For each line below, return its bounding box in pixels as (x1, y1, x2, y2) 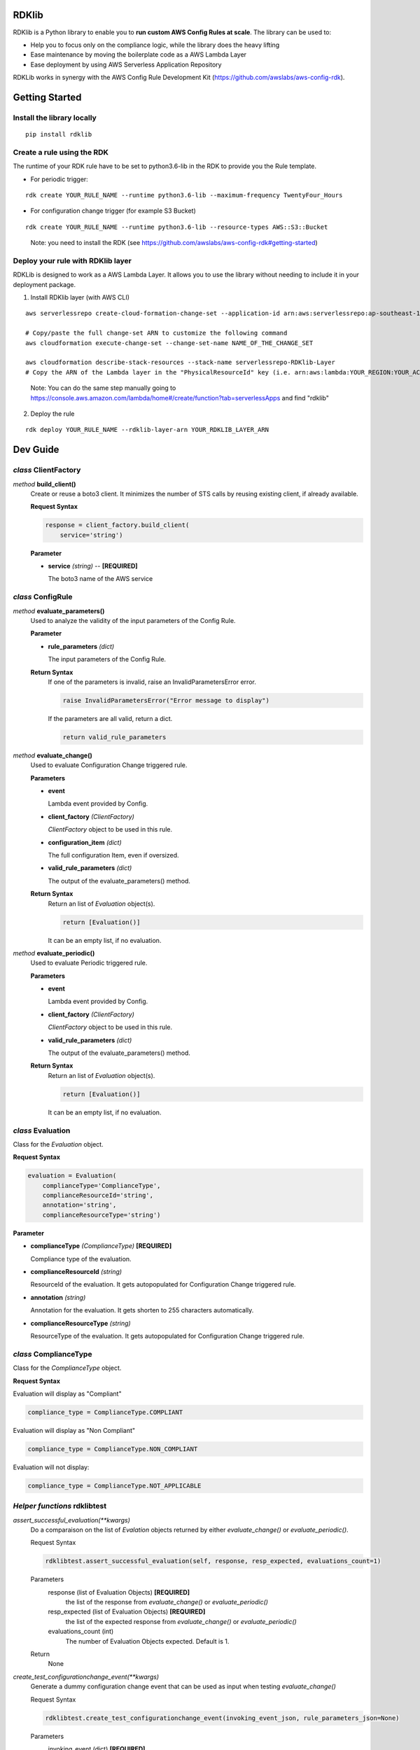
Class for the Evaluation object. (13, 1140, 104, 1148)
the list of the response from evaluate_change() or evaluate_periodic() (65, 1598, 269, 1606)
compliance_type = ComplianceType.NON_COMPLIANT (27, 1445, 198, 1452)
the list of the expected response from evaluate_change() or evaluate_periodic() (65, 1617, 297, 1625)
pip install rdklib (25, 130, 92, 139)
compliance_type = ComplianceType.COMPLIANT (27, 1408, 183, 1416)
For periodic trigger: (30, 175, 89, 183)
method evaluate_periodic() (13, 948, 95, 957)
